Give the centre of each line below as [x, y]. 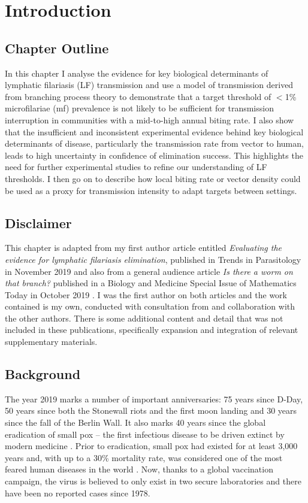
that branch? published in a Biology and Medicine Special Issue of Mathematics [151, 283]
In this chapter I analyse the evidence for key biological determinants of [137, 73]
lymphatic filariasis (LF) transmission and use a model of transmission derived [149, 85]
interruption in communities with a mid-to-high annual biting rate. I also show [150, 119]
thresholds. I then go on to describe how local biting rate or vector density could [153, 178]
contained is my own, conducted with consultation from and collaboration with [150, 306]
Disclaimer [38, 222]
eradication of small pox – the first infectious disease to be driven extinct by [145, 434]
